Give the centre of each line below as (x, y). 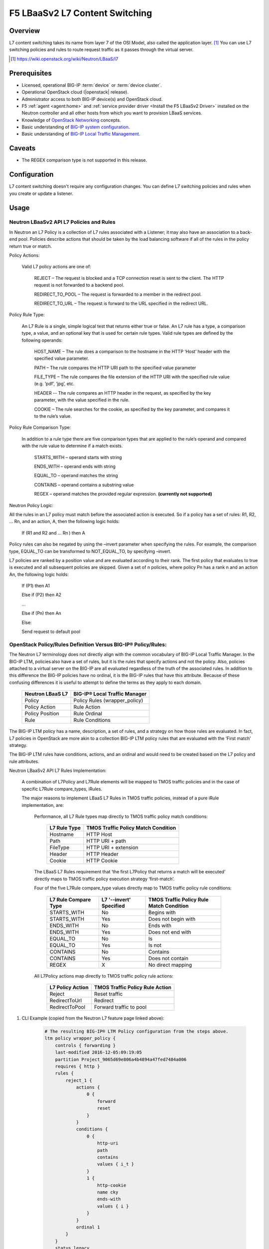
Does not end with (170, 932)
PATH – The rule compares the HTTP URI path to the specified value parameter (115, 368)
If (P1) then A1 (36, 586)
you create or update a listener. (41, 193)
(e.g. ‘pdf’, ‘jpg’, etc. (54, 384)
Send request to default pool (51, 631)
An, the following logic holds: (39, 574)
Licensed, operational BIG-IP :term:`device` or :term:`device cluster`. (92, 85)
